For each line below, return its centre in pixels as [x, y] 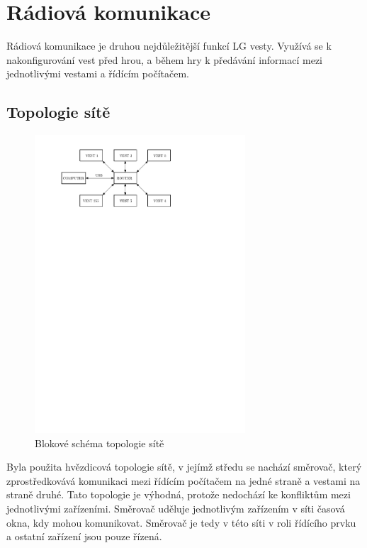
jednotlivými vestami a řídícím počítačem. [98, 73]
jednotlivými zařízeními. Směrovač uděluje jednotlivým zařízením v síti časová [176, 509]
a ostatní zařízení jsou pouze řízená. [84, 536]
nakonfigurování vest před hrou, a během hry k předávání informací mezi [165, 59]
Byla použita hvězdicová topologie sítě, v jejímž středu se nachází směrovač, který [184, 467]
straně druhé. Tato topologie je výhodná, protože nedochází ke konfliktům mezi [179, 494]
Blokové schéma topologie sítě [100, 443]
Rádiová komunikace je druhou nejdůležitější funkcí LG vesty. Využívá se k [169, 46]
